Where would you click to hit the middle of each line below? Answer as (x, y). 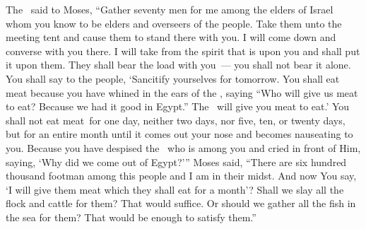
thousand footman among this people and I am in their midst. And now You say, (181, 176)
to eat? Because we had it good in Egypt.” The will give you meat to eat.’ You (178, 106)
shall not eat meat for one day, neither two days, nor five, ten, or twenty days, (176, 120)
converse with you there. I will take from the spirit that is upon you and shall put (183, 51)
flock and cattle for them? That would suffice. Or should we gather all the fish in (181, 203)
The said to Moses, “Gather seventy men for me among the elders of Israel (170, 9)
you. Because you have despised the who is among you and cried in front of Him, (183, 147)
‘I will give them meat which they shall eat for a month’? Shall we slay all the (175, 189)
